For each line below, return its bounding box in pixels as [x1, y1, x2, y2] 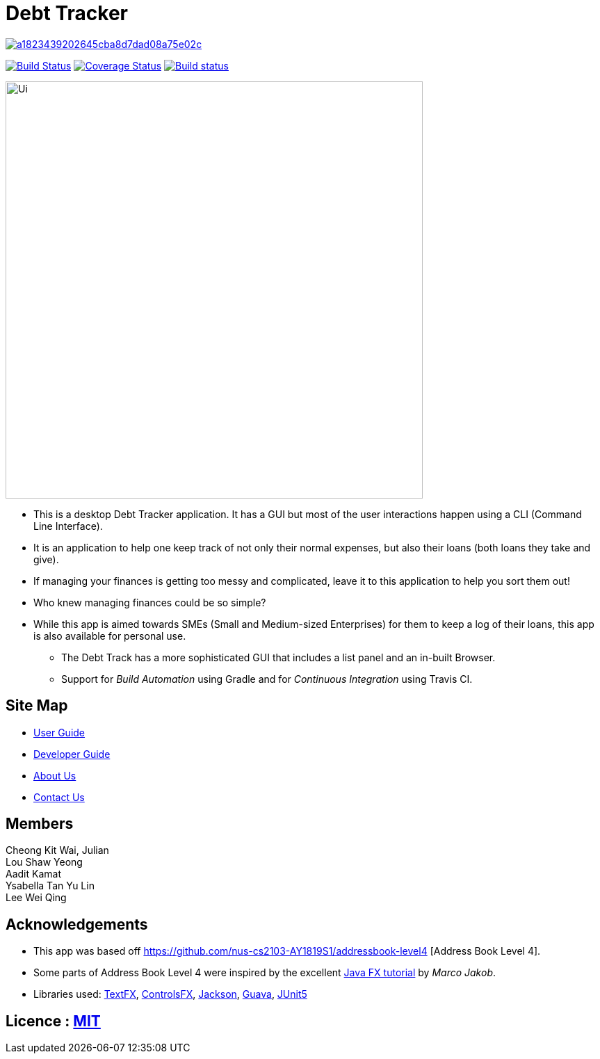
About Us [33, 769, 76, 782]
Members [6, 815, 74, 833]
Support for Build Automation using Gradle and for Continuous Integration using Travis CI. [61, 672, 473, 685]
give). [33, 553, 59, 565]
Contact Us [33, 791, 85, 803]
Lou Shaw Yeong [6, 856, 83, 868]
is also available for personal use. [33, 629, 186, 642]
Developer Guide [33, 747, 111, 760]
